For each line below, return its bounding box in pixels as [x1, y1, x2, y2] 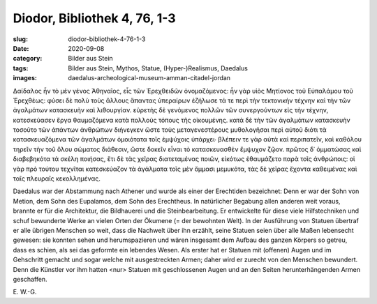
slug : [13, 35, 28, 43]
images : [13, 74, 38, 82]
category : [13, 54, 43, 63]
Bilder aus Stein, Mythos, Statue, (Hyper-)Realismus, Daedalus [68, 63, 248, 73]
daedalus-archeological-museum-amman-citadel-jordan [68, 74, 230, 82]
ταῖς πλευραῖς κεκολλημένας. [13, 174, 101, 183]
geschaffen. [13, 275, 48, 283]
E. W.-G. [13, 288, 37, 296]
